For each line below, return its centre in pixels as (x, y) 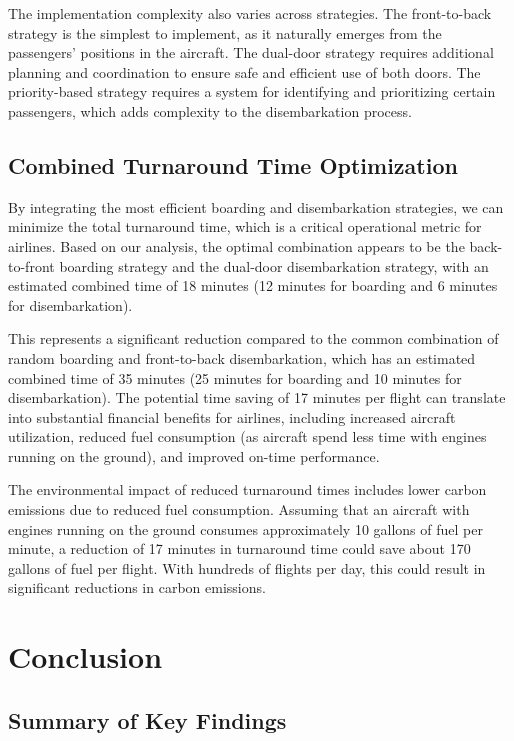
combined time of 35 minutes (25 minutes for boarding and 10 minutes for (235, 377)
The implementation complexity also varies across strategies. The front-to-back (250, 13)
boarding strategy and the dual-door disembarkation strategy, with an (274, 265)
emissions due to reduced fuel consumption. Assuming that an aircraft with (239, 509)
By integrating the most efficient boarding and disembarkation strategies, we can (256, 206)
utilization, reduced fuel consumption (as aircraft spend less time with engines (247, 436)
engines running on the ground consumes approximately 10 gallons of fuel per (245, 528)
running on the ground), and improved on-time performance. (194, 455)
